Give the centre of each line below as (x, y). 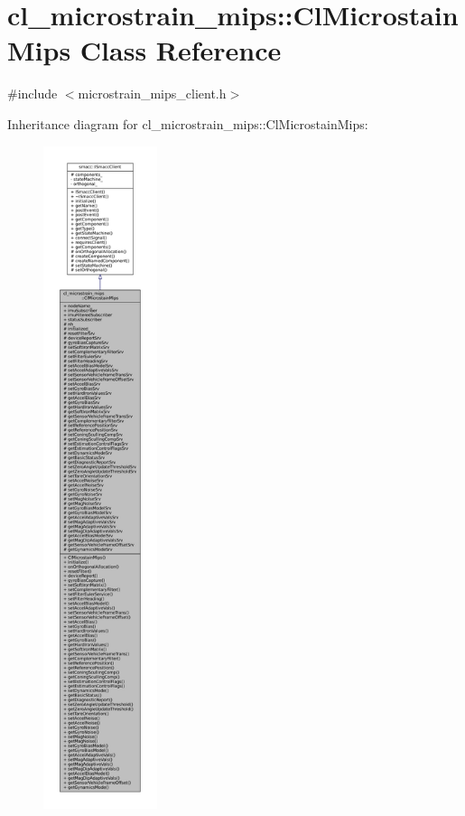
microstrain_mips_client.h (152, 94)
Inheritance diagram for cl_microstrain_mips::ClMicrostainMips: (188, 123)
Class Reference (181, 50)
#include (33, 94)
